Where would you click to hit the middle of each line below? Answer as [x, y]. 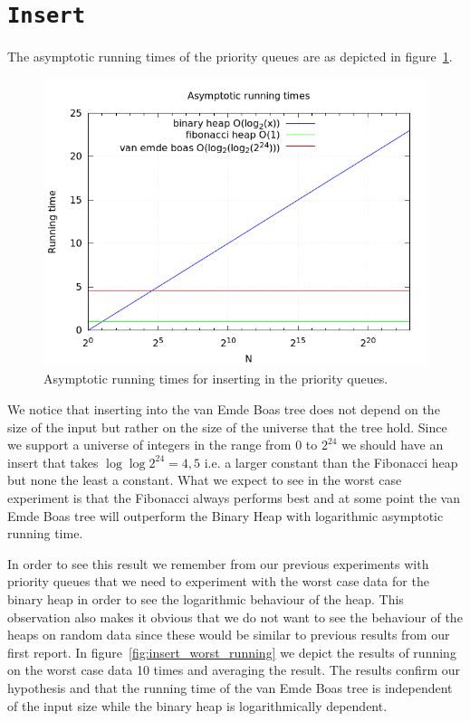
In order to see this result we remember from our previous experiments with [218, 563]
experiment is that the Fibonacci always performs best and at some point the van [234, 498]
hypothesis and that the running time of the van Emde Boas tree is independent [230, 687]
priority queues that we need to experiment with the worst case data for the [218, 581]
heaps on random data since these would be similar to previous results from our [229, 635]
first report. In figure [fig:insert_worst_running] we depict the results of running [232, 652]
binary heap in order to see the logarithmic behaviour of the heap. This [206, 598]
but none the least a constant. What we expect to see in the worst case [205, 480]
